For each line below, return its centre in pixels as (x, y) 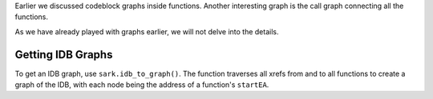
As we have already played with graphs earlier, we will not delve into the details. (147, 31)
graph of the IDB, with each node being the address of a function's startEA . (142, 85)
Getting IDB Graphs (64, 55)
